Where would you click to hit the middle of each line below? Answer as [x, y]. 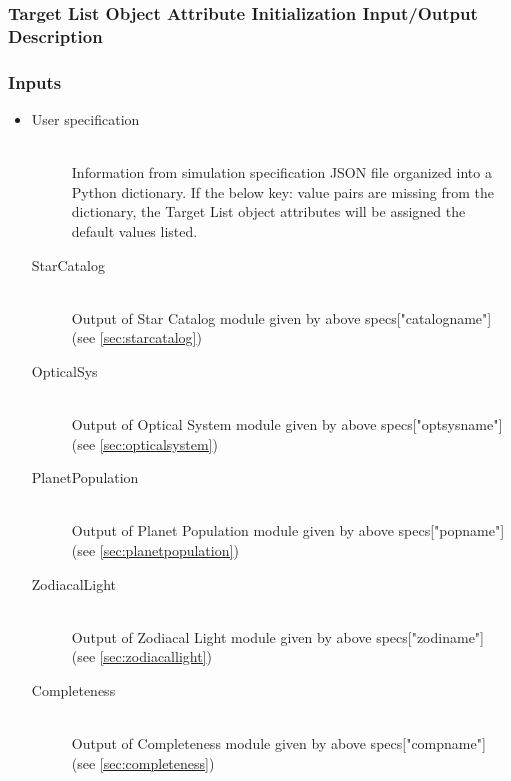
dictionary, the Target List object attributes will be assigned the [268, 211]
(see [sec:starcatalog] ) [136, 337]
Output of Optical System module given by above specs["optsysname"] [287, 424]
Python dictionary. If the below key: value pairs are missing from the [282, 191]
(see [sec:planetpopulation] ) [155, 550]
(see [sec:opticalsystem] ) [144, 443]
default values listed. [134, 230]
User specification [85, 118]
